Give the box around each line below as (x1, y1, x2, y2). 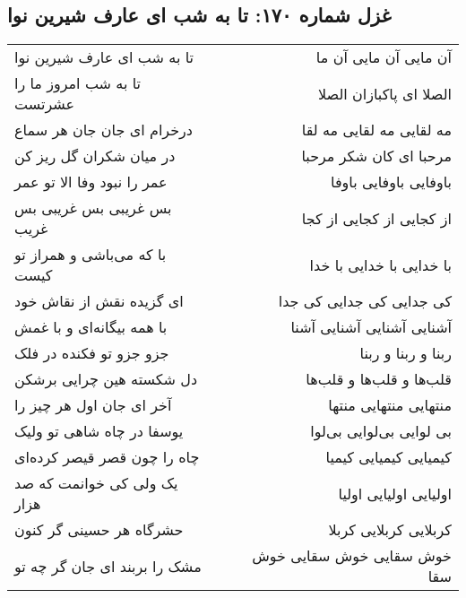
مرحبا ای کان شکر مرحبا (301, 145, 452, 167)
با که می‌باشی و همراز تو (14, 244, 167, 265)
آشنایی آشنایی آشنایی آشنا (290, 316, 452, 338)
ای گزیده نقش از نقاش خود (14, 290, 184, 312)
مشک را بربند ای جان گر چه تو (14, 555, 202, 576)
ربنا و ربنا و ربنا (359, 342, 452, 364)
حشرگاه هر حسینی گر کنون (14, 519, 184, 541)
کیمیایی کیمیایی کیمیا (325, 446, 452, 468)
